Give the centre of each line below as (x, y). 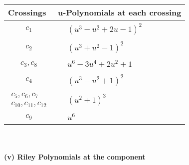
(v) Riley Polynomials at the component (75, 156)
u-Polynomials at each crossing (120, 12)
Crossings (27, 12)
